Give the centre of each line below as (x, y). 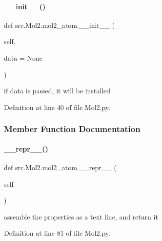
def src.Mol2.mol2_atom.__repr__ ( (60, 167)
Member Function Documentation (72, 129)
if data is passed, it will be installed (57, 91)
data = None (23, 57)
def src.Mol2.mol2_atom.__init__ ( (59, 25)
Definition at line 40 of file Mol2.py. (57, 107)
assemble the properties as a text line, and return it (81, 216)
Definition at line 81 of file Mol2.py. (57, 233)
